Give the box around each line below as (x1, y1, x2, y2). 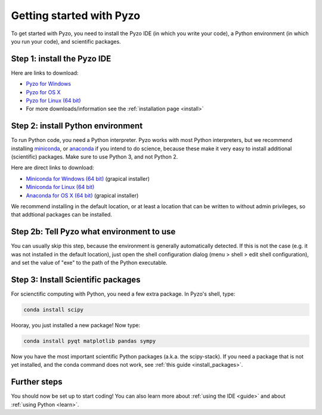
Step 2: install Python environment (11, 121, 143, 131)
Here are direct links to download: (11, 164, 95, 171)
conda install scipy (23, 306, 83, 313)
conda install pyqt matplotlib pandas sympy (23, 337, 156, 344)
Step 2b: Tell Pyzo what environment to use (11, 227, 176, 237)
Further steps (11, 377, 63, 387)
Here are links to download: (11, 69, 79, 76)
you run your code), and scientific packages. (11, 38, 122, 45)
